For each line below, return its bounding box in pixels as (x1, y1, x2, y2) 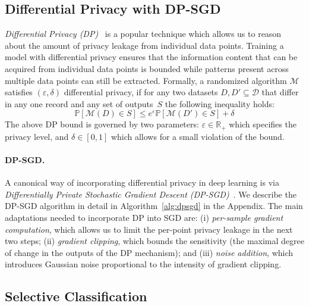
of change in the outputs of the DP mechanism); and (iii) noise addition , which (5, 246, 294, 258)
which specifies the (229, 118, 297, 130)
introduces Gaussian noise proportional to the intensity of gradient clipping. (5, 258, 282, 270)
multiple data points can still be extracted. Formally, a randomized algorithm (5, 74, 287, 86)
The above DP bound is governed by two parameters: (5, 118, 199, 130)
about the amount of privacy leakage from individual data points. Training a (5, 39, 284, 51)
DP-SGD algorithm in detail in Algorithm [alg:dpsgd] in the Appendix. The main (5, 199, 303, 212)
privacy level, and (5, 130, 69, 142)
